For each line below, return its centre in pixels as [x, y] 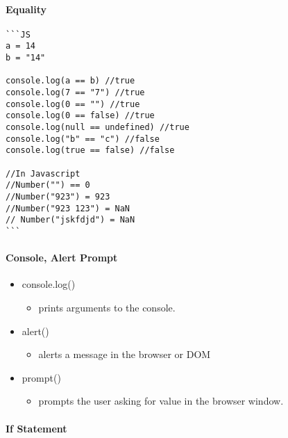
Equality [26, 9]
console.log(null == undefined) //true [98, 128]
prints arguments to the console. [107, 307]
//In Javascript [43, 173]
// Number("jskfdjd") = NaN [70, 220]
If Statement [36, 428]
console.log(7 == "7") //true [75, 93]
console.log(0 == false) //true [80, 116]
